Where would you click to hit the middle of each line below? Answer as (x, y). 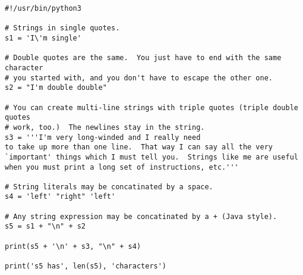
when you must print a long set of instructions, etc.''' (122, 167)
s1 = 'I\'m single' (43, 38)
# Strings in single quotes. (62, 28)
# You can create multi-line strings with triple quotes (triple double (151, 107)
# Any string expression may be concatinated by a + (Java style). (141, 216)
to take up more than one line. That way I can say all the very (139, 147)
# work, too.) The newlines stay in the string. (105, 127)
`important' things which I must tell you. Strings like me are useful (151, 157)
